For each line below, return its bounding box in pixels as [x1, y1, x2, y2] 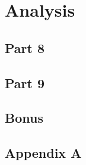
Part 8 [5, 38, 45, 57]
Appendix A [5, 144, 82, 162]
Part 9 [5, 73, 45, 92]
